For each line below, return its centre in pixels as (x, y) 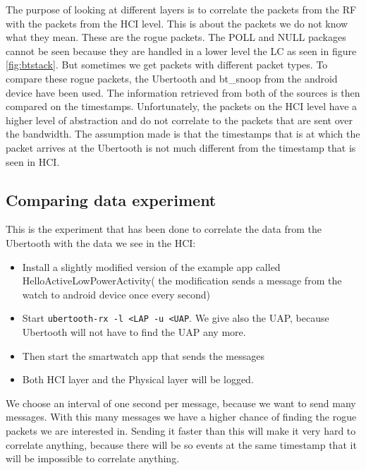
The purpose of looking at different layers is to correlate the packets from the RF (181, 9)
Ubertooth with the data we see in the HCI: (101, 242)
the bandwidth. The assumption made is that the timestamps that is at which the (183, 134)
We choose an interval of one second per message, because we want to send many (181, 403)
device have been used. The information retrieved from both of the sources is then (183, 92)
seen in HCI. (33, 161)
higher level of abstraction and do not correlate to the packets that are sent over (179, 120)
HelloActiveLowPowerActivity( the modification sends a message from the (182, 281)
